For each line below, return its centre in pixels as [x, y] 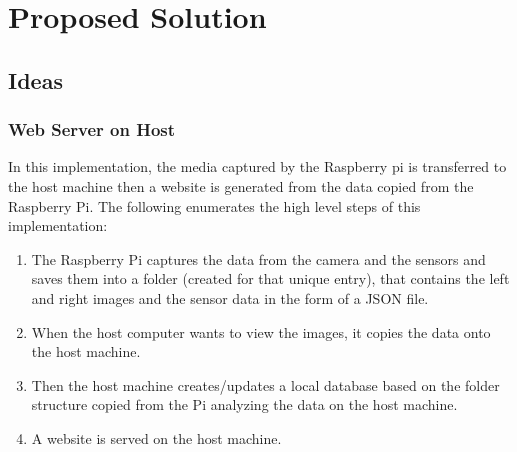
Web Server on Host [92, 129]
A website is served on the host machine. [156, 437]
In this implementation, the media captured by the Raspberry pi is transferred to [257, 166]
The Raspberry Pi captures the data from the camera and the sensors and [258, 258]
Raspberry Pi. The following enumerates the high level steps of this [214, 205]
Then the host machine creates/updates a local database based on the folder [265, 384]
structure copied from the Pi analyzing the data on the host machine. [244, 404]
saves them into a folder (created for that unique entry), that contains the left [270, 278]
